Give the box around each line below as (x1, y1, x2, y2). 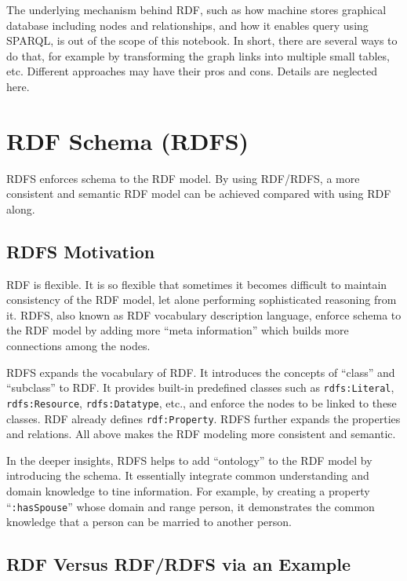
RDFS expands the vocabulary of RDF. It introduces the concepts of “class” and (6, 364, 395, 380)
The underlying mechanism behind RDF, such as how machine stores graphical (6, 2, 387, 17)
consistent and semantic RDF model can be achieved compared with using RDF (6, 185, 391, 202)
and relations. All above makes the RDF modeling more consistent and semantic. (6, 426, 396, 442)
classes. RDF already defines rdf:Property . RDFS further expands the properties (6, 410, 401, 426)
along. (6, 200, 35, 217)
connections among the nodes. (6, 338, 151, 354)
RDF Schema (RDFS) (6, 124, 249, 156)
